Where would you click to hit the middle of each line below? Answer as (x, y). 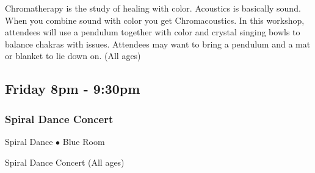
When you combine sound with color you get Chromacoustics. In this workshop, (155, 20)
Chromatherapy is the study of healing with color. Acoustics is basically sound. (153, 8)
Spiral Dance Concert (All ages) (65, 162)
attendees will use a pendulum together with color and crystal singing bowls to (153, 32)
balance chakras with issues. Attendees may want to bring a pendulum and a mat (158, 44)
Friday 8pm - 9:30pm (73, 89)
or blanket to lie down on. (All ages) (73, 56)
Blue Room (84, 141)
